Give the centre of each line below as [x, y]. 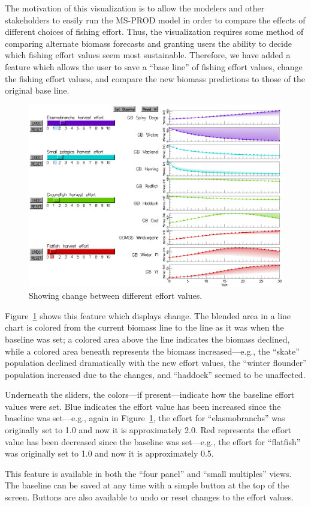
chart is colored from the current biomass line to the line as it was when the [144, 327]
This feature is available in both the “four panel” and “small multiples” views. [148, 473]
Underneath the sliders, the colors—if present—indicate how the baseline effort [150, 394]
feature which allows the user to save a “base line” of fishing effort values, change [154, 66]
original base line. [37, 90]
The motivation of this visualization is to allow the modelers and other [135, 8]
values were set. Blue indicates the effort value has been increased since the [143, 406]
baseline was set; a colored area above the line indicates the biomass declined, [147, 339]
